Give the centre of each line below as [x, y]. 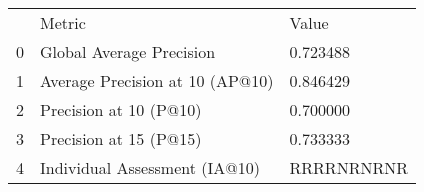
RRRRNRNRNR [348, 167]
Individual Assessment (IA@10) [150, 167]
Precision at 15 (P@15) [121, 138]
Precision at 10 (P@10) [121, 109]
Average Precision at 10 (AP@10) [157, 80]
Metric [63, 22]
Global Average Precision [128, 51]
